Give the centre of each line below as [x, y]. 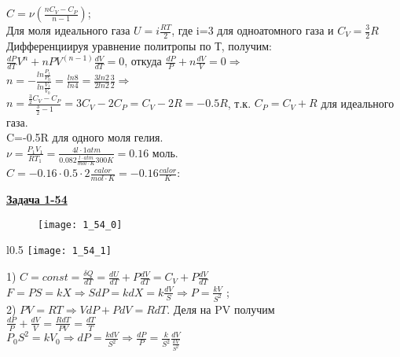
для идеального [358, 103]
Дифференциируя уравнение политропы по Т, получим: [139, 45]
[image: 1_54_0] [80, 225]
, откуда [143, 61]
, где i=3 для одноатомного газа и [253, 30]
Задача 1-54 [37, 199]
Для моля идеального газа [68, 30]
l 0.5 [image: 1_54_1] [59, 250]
